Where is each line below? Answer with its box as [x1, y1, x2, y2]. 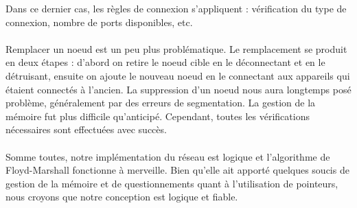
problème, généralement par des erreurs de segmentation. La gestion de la [5, 95, 316, 110]
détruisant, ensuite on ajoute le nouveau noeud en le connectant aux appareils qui [5, 68, 350, 82]
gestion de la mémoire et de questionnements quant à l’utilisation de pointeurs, [5, 176, 338, 190]
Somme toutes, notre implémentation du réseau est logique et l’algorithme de [5, 149, 330, 163]
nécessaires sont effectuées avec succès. [5, 122, 167, 137]
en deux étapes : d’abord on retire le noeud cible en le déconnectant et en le [5, 55, 325, 69]
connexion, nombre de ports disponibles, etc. [5, 14, 193, 29]
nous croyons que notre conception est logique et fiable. [5, 189, 238, 204]
